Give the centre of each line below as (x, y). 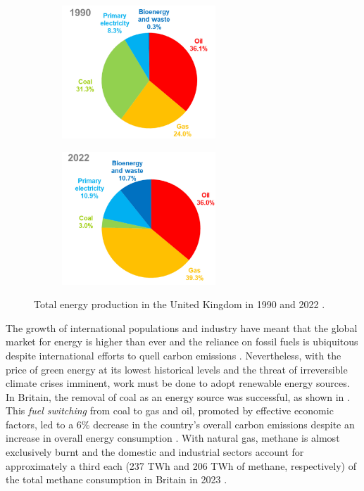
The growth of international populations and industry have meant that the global (182, 327)
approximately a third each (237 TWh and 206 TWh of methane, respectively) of (181, 465)
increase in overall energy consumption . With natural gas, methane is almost (173, 438)
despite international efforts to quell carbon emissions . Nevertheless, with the (174, 355)
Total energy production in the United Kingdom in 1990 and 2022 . (180, 304)
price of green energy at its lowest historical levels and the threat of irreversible (177, 369)
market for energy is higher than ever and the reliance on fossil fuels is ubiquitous (182, 342)
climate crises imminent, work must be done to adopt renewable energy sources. (178, 383)
